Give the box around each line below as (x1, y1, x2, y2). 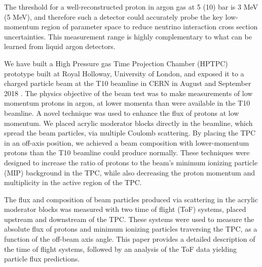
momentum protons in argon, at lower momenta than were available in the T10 (4, 98, 250, 108)
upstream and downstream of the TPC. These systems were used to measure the (4, 213, 254, 224)
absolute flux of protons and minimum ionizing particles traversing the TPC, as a (4, 224, 257, 234)
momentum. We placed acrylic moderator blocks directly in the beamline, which (4, 117, 253, 128)
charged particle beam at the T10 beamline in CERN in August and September (4, 78, 251, 88)
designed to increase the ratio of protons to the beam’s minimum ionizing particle (4, 157, 258, 167)
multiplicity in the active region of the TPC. (4, 177, 142, 188)
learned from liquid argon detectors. (4, 41, 116, 52)
